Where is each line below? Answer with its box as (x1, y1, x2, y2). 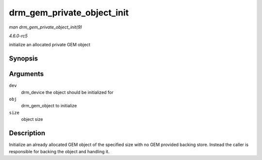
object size (21, 116, 43, 122)
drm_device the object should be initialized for (21, 89, 114, 95)
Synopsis (9, 55, 38, 63)
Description (9, 129, 46, 137)
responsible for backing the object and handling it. (9, 148, 110, 154)
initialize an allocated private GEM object (9, 42, 91, 48)
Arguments (9, 70, 44, 78)
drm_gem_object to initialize (21, 103, 77, 109)
